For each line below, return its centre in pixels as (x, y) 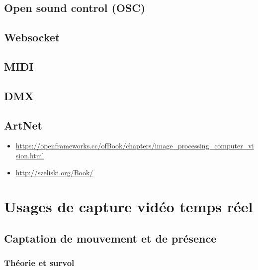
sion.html (30, 155)
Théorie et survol (39, 263)
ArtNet (23, 125)
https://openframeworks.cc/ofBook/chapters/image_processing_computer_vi (135, 146)
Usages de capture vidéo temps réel (129, 206)
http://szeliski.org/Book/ (54, 172)
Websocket (32, 37)
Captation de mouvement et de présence (110, 238)
